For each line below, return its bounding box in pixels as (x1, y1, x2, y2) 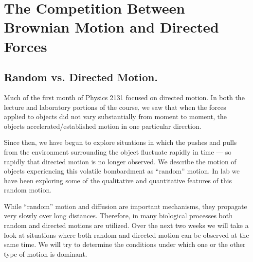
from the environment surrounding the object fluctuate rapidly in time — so (4, 146, 232, 157)
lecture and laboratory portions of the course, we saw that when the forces (4, 102, 226, 112)
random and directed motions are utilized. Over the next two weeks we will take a (4, 220, 249, 230)
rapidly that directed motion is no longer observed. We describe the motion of (4, 156, 236, 166)
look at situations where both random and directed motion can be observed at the (4, 229, 249, 240)
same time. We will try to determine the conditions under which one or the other (4, 239, 246, 249)
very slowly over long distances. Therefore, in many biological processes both (4, 210, 233, 221)
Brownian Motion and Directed (4, 17, 219, 37)
